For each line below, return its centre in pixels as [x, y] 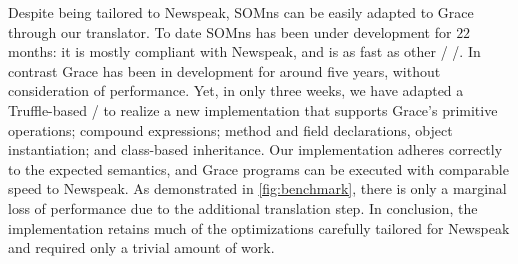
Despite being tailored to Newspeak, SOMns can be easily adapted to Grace [241, 12]
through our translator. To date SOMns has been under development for [230, 31]
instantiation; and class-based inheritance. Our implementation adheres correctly [255, 149]
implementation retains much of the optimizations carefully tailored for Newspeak [259, 227]
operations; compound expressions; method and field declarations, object [230, 129]
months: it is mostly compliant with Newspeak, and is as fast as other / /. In [244, 51]
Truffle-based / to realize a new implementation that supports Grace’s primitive [253, 109]
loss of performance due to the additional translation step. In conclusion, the [243, 207]
